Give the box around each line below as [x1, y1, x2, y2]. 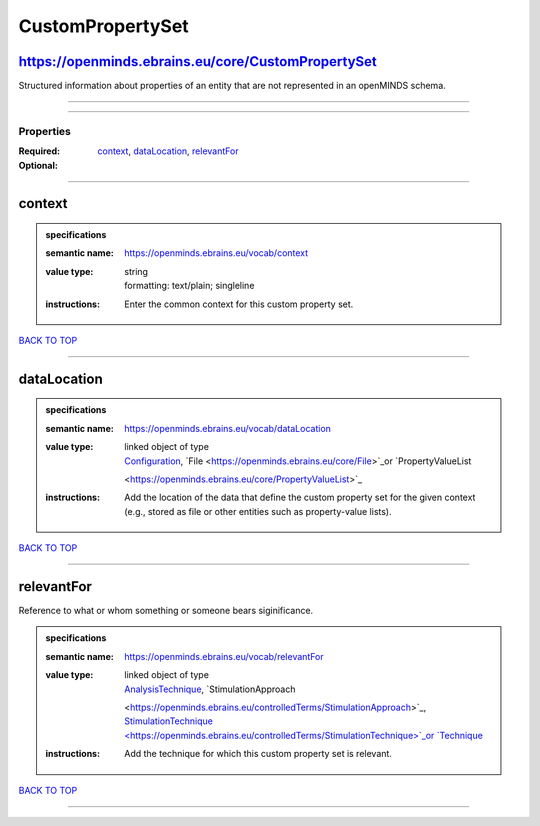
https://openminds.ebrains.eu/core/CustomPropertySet [18, 53, 377, 70]
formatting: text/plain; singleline [124, 280, 255, 292]
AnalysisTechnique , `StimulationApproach [124, 683, 296, 695]
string [124, 265, 149, 277]
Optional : [18, 159, 59, 171]
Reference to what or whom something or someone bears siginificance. [18, 605, 314, 616]
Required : [18, 145, 60, 157]
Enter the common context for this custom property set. [124, 298, 354, 310]
